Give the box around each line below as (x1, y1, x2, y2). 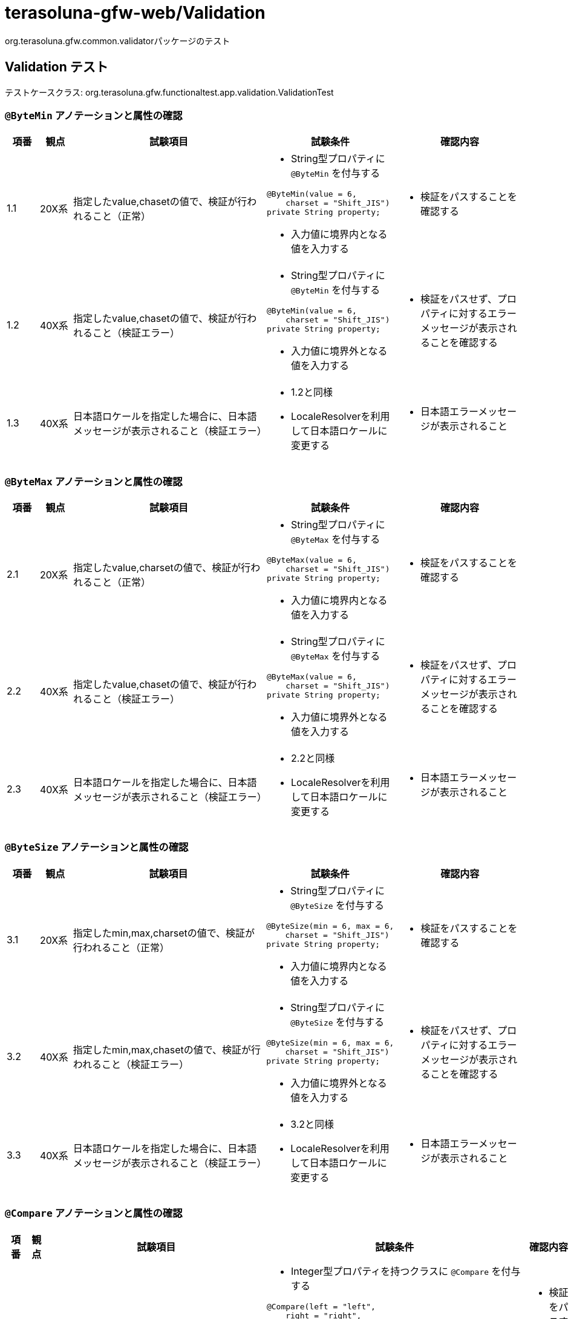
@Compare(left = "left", (266, 1301, 376, 1311)
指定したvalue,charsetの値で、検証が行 (73, 561, 251, 574)
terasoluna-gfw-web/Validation (5, 2, 266, 23)
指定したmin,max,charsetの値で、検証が (73, 927, 255, 940)
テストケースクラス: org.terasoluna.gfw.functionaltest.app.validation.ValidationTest (5, 87, 334, 97)
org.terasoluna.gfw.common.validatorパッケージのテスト (5, 35, 230, 46)
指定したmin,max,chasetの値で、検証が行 (73, 1044, 261, 1056)
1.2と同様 (291, 386, 333, 399)
